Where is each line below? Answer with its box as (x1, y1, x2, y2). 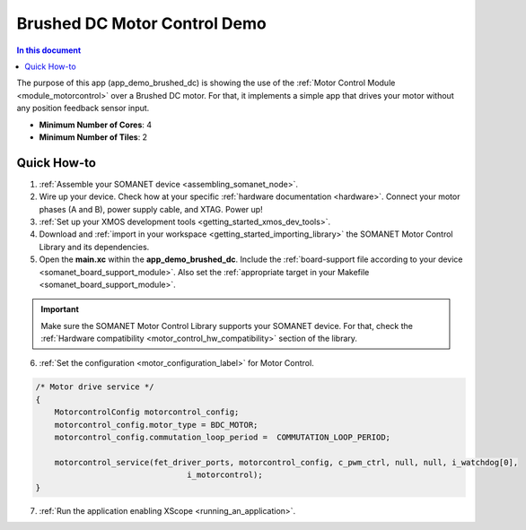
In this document (16, 45, 82, 56)
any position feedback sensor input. (16, 103, 150, 114)
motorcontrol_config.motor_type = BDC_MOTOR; (54, 420, 259, 430)
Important (40, 304, 80, 315)
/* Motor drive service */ (35, 382, 154, 392)
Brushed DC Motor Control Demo (16, 13, 267, 33)
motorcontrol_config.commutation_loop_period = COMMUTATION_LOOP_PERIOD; (54, 432, 390, 443)
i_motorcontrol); (187, 470, 264, 480)
